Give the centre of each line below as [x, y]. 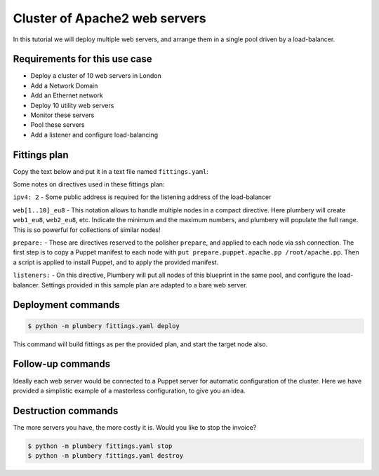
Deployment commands [66, 305]
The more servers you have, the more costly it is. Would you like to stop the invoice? [135, 427]
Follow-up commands [62, 364]
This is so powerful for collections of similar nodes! [87, 230]
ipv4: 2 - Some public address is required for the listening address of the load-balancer [142, 197]
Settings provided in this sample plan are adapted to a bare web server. [144, 285]
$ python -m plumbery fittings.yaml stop [100, 446]
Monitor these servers [62, 115]
